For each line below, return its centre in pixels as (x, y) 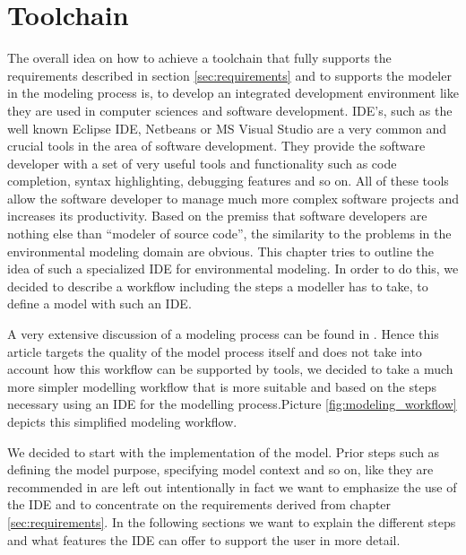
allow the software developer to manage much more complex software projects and (233, 198)
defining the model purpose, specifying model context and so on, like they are (220, 469)
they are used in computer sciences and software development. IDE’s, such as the (230, 110)
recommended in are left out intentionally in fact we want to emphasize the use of (232, 486)
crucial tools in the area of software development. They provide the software (216, 146)
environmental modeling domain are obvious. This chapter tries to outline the (221, 251)
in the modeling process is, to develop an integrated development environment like (233, 93)
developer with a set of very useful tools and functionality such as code (202, 163)
